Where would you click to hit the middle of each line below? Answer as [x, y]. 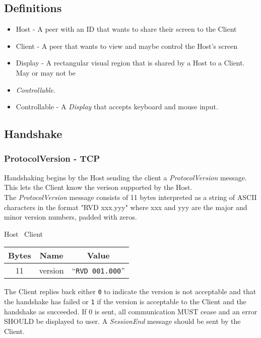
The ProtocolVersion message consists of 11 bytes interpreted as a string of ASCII [130, 197]
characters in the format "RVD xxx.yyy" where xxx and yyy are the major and [126, 207]
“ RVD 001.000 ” [98, 271]
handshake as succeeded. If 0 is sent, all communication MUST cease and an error [131, 311]
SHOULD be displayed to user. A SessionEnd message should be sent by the [122, 321]
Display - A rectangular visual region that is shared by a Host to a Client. [130, 63]
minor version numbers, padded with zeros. [71, 217]
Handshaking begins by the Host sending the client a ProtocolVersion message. [125, 177]
